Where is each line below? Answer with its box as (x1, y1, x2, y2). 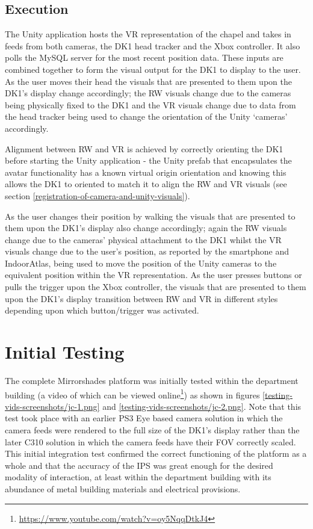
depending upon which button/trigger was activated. (5, 304, 199, 317)
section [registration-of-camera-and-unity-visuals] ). (5, 189, 190, 202)
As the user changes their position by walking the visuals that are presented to (5, 209, 296, 222)
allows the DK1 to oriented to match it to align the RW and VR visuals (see (5, 178, 287, 190)
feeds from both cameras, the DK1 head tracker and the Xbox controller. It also (5, 39, 300, 52)
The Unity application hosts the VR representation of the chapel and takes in (5, 28, 291, 40)
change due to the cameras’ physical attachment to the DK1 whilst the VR (5, 233, 282, 246)
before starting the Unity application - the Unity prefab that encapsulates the (5, 154, 292, 167)
